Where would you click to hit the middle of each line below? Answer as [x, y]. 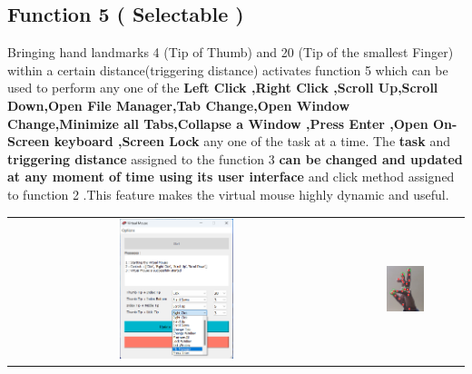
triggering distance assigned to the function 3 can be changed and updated [235, 158]
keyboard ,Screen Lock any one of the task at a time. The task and [252, 141]
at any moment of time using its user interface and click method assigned [231, 177]
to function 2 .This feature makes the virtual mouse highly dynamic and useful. [228, 194]
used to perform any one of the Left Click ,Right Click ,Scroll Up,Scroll [223, 88]
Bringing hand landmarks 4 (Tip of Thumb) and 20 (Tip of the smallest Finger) [231, 52]
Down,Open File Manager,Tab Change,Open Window [179, 105]
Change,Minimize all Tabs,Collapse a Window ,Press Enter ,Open [218, 123]
